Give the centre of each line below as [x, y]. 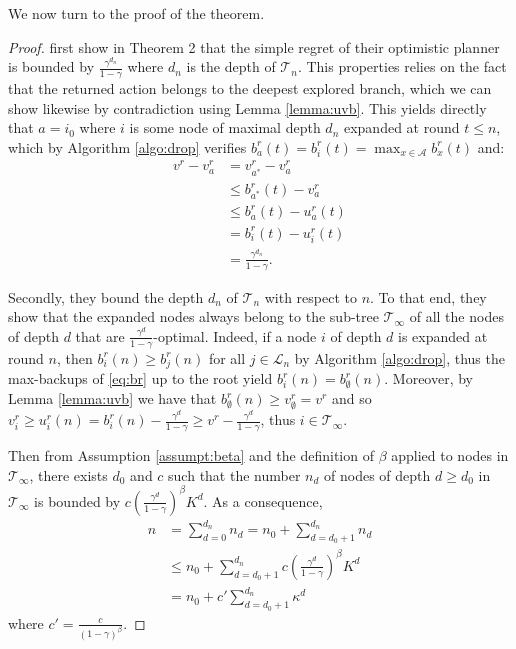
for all [227, 357]
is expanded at [443, 335]
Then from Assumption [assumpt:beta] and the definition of [191, 454]
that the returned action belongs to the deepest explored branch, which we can [250, 88]
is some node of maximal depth [225, 127]
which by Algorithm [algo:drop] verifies [127, 146]
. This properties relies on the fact [402, 66]
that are [100, 335]
